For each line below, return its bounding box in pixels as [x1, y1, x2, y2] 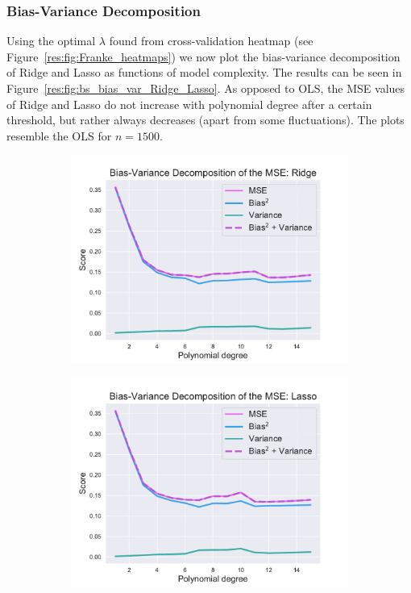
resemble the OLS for [6, 127, 112, 144]
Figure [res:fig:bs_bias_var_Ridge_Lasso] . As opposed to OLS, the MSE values [6, 80, 405, 96]
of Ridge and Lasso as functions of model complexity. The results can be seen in [6, 64, 402, 81]
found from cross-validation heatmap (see [109, 32, 313, 49]
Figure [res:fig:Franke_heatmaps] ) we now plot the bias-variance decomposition [6, 48, 401, 65]
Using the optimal [6, 32, 96, 49]
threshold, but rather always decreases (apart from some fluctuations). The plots [6, 111, 405, 128]
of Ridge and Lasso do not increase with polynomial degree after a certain [6, 95, 372, 112]
